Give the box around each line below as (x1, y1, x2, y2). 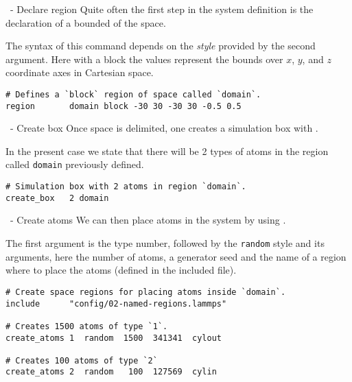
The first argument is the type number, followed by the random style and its (5, 236, 325, 250)
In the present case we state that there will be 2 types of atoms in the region (5, 143, 329, 158)
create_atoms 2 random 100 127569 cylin (5, 367, 217, 377)
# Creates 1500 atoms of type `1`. (5, 321, 168, 331)
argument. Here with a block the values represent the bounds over (5, 51, 283, 66)
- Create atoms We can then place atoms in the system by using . (10, 213, 286, 227)
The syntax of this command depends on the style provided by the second (5, 38, 316, 53)
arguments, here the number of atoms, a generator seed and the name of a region (5, 249, 347, 263)
